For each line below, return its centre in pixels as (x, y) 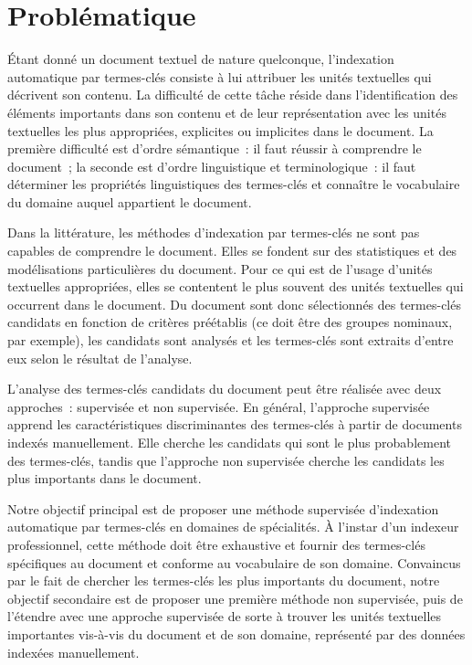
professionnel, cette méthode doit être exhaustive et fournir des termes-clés (216, 544)
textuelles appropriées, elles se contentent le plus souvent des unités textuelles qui (236, 286)
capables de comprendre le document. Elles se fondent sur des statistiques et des (232, 251)
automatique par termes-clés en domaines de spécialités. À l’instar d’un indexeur (233, 527)
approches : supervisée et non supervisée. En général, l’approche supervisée (219, 406)
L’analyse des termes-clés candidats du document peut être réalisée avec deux (225, 389)
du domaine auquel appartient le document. (130, 201)
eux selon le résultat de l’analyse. (100, 358)
